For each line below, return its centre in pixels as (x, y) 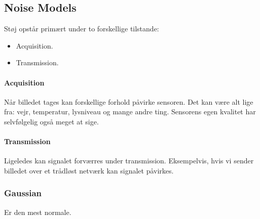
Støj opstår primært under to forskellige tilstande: (82, 29)
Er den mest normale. (38, 212)
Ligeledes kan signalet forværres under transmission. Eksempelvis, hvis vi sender (129, 161)
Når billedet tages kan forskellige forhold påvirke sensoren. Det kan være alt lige (129, 101)
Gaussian (23, 193)
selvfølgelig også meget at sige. (51, 121)
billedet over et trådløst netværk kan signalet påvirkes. (89, 170)
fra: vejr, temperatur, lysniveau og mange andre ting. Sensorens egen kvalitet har (130, 112)
